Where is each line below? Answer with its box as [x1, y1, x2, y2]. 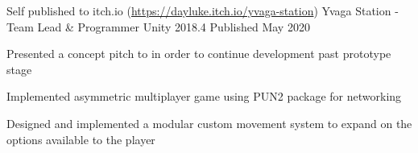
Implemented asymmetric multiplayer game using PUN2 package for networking [6, 88, 402, 105]
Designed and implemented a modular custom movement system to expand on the [6, 114, 412, 131]
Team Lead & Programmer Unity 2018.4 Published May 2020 [6, 18, 310, 35]
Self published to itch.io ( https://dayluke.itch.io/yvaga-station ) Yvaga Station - [6, 2, 399, 19]
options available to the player [6, 130, 155, 147]
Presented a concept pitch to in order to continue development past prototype [6, 45, 391, 62]
